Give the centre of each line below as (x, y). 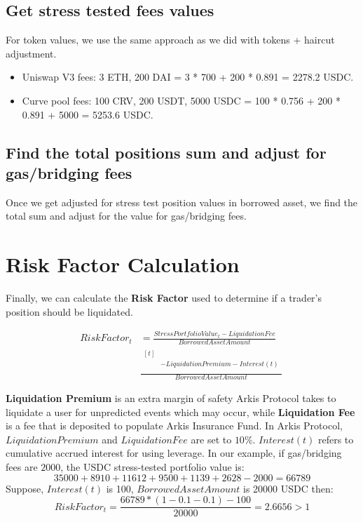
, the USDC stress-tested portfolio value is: (152, 466)
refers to (336, 439)
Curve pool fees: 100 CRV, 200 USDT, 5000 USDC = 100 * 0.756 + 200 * (181, 100)
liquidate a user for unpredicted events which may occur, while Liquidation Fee (180, 411)
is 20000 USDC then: (288, 488)
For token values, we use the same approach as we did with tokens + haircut (170, 40)
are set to (211, 439)
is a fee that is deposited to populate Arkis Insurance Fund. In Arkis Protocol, (174, 426)
